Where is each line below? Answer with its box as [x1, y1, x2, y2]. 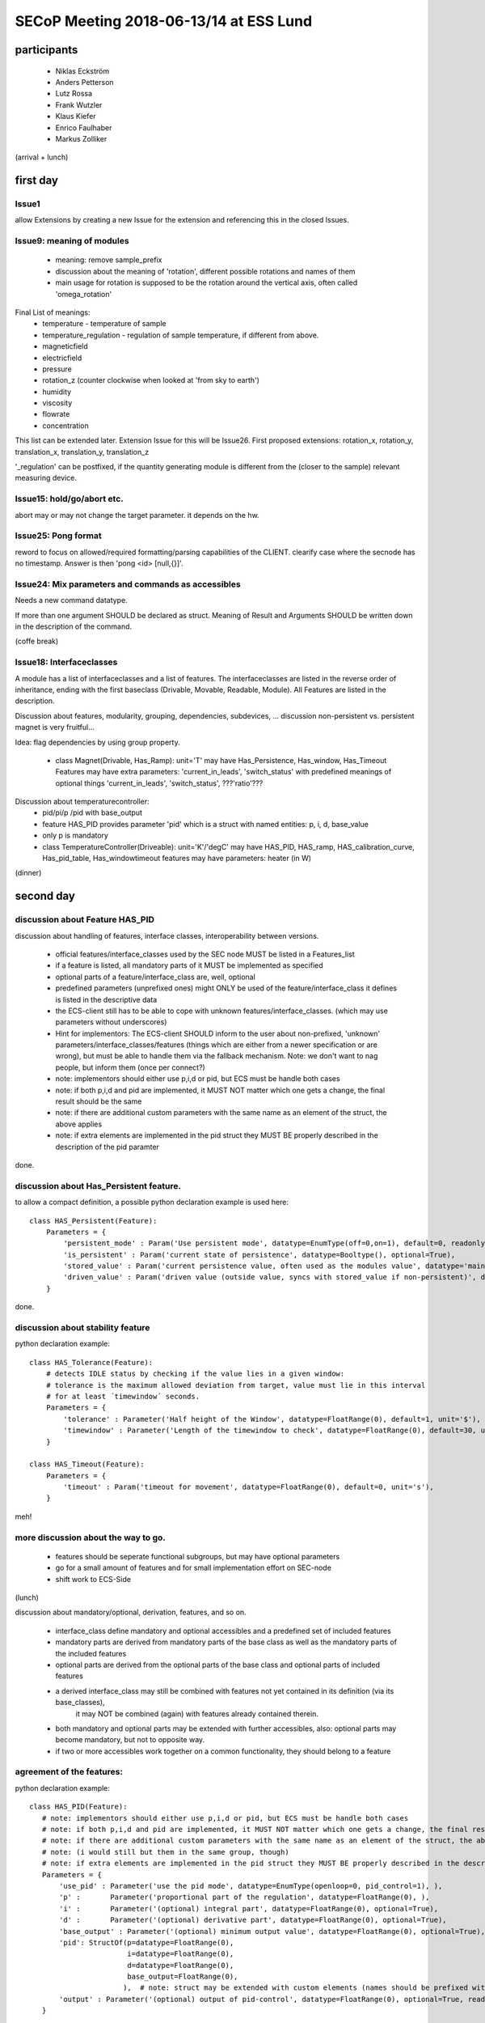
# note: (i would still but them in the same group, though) [41, 1847, 290, 1856]
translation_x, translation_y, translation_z [15, 447, 150, 456]
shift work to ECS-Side [55, 1574, 131, 1584]
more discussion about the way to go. [15, 1532, 166, 1543]
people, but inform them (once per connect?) [55, 1062, 205, 1072]
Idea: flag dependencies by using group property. [15, 737, 181, 747]
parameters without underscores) [55, 1017, 167, 1027]
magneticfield [42, 341, 88, 351]
